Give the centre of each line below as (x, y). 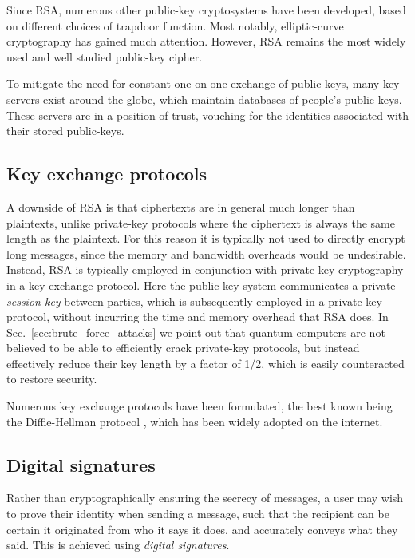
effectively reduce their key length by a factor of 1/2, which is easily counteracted (206, 363)
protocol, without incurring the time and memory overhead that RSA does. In (198, 317)
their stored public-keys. (65, 131)
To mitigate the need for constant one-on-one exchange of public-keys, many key (203, 83)
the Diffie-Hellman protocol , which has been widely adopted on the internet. (195, 421)
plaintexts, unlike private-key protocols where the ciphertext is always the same (201, 222)
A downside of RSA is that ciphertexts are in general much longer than (181, 206)
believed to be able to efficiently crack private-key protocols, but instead (183, 348)
